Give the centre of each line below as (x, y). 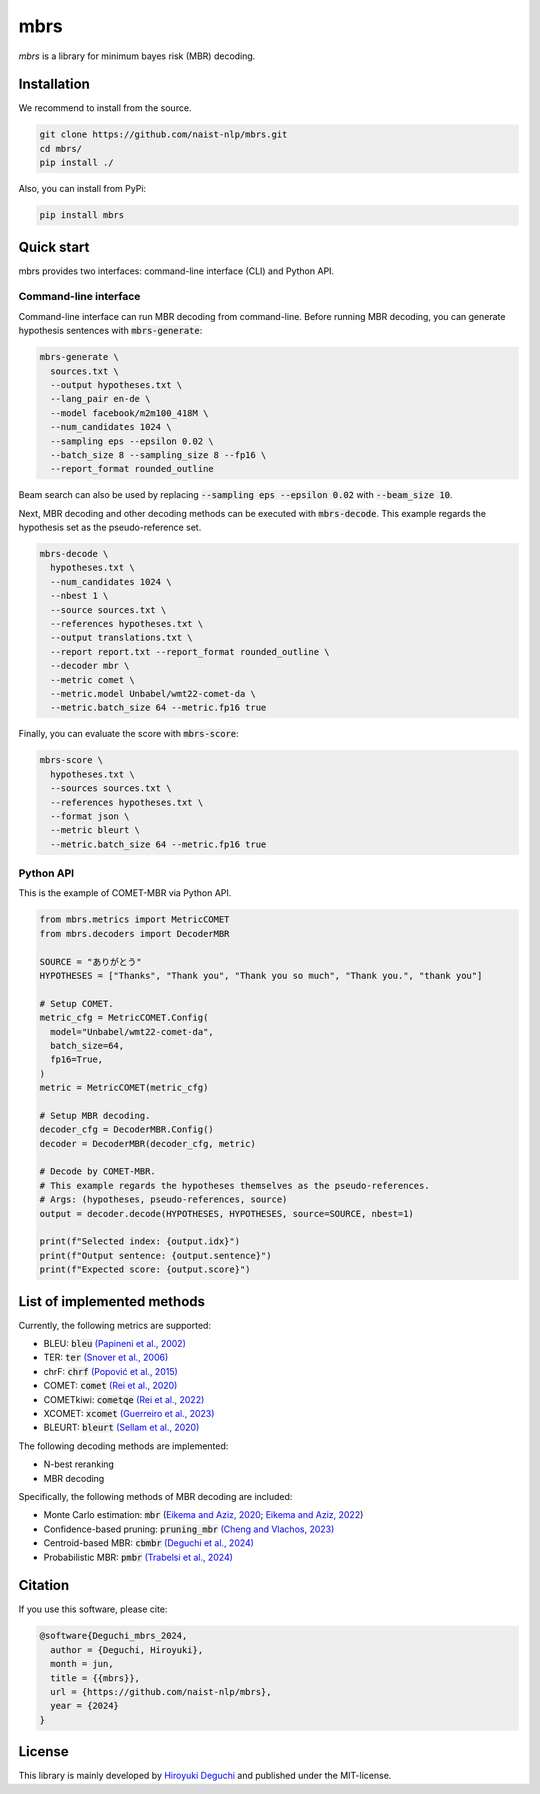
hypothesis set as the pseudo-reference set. (110, 527)
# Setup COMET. (76, 1003)
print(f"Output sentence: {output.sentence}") (155, 1255)
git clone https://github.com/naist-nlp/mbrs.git (163, 134)
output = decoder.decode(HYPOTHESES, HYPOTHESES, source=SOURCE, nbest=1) (227, 1213)
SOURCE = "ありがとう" (90, 961)
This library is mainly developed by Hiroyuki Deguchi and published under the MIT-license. (205, 1776)
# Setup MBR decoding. (95, 1115)
